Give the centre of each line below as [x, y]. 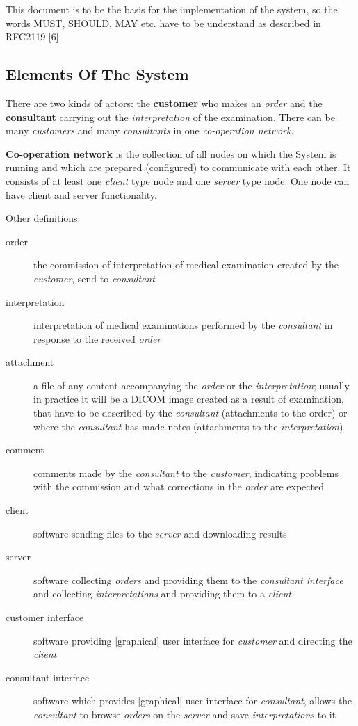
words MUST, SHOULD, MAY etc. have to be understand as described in [163, 23]
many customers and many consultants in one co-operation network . [150, 130]
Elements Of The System [97, 74]
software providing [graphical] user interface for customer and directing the [193, 640]
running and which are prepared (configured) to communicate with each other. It [178, 167]
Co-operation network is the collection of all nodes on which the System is [171, 153]
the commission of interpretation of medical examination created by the [186, 265]
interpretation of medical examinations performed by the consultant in [183, 325]
